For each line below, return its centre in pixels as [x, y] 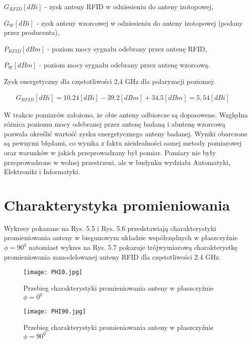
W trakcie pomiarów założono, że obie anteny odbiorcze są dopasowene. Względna [126, 114]
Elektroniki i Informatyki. [42, 172]
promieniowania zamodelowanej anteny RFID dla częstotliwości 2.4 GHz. [112, 256]
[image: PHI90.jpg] [55, 311]
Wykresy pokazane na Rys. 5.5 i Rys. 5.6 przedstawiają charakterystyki [110, 228]
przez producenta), [32, 32]
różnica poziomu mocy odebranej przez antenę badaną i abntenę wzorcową [115, 124]
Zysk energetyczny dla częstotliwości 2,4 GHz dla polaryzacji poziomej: [109, 81]
